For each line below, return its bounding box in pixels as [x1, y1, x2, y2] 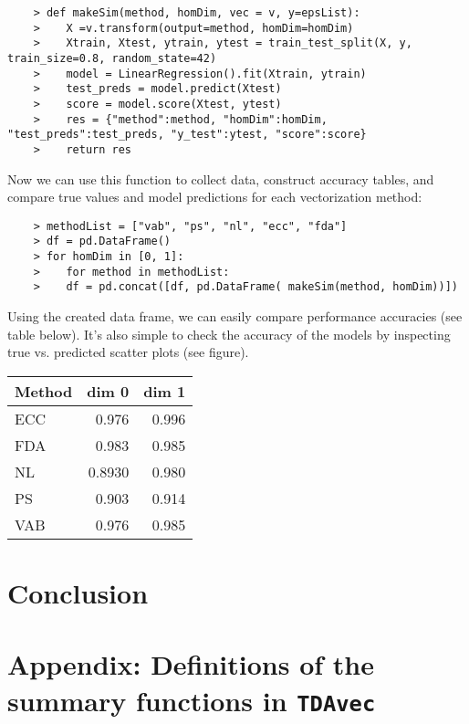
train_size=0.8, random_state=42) [7, 51, 217, 65]
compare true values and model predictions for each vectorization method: [7, 187, 422, 206]
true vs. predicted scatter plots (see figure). [7, 342, 249, 362]
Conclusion [7, 574, 149, 611]
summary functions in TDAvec [7, 681, 376, 719]
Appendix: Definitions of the [7, 645, 374, 683]
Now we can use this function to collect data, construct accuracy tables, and [7, 169, 434, 188]
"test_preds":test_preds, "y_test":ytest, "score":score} [7, 128, 367, 142]
